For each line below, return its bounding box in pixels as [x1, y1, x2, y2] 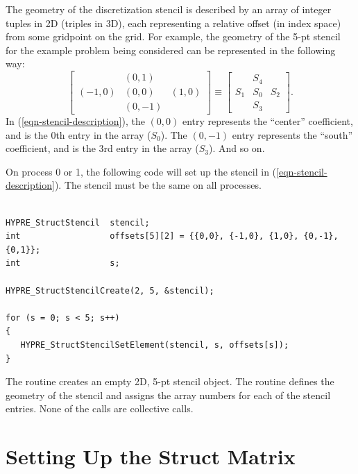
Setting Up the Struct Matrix [6, 442, 296, 471]
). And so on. [208, 141, 265, 155]
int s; [6, 258, 120, 269]
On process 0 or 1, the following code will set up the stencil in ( [6, 164, 277, 178]
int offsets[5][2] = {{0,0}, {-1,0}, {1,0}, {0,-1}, [6, 231, 339, 242]
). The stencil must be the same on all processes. [54, 178, 262, 192]
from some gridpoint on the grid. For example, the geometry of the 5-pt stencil [6, 29, 341, 44]
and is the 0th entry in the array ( [6, 127, 151, 142]
